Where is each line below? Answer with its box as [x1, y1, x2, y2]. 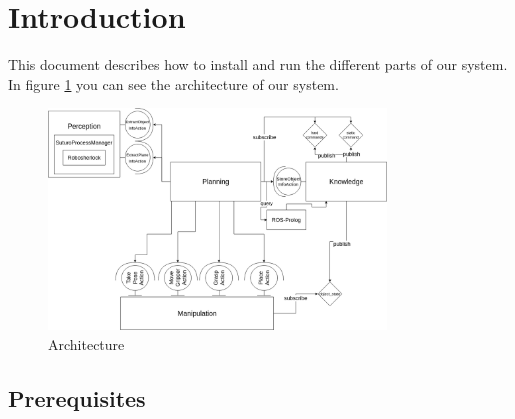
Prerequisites [8, 382, 146, 413]
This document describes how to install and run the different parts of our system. [8, 54, 508, 75]
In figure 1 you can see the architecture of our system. [8, 73, 339, 94]
